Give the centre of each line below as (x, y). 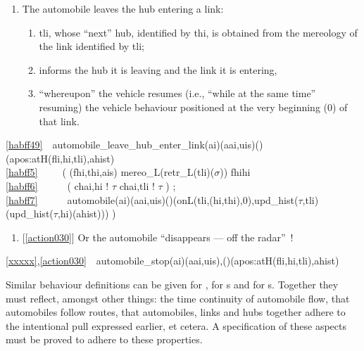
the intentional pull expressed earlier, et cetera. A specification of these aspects (176, 325)
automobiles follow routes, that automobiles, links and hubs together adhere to (176, 312)
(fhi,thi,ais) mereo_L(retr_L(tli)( (142, 172)
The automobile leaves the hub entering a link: (123, 8)
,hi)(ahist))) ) (87, 213)
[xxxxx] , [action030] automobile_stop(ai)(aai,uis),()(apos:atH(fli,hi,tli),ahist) (172, 261)
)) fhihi (235, 172)
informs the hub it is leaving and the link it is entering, (158, 69)
